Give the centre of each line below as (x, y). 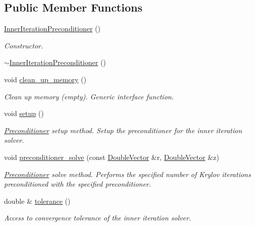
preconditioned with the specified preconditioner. (78, 184)
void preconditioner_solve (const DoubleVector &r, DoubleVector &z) (112, 157)
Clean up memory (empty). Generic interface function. (89, 96)
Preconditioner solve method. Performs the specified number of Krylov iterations (127, 174)
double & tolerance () (37, 201)
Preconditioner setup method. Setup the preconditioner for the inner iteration (123, 130)
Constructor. (24, 45)
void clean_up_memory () (45, 79)
